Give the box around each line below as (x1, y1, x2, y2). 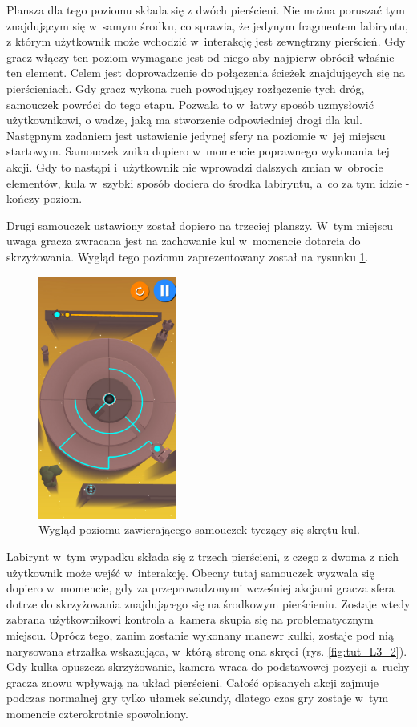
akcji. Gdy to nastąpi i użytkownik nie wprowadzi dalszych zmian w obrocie (6, 158, 383, 175)
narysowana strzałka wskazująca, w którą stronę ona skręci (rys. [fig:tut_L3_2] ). (6, 642, 407, 659)
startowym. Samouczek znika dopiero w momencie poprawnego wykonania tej (6, 143, 390, 160)
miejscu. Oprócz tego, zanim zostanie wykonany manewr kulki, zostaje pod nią (6, 627, 394, 644)
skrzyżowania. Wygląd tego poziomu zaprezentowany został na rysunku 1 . (6, 248, 369, 265)
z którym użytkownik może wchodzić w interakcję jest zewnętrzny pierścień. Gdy (6, 33, 406, 50)
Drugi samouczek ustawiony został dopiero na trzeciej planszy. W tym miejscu (6, 216, 394, 233)
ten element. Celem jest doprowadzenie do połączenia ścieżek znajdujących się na (6, 64, 405, 81)
